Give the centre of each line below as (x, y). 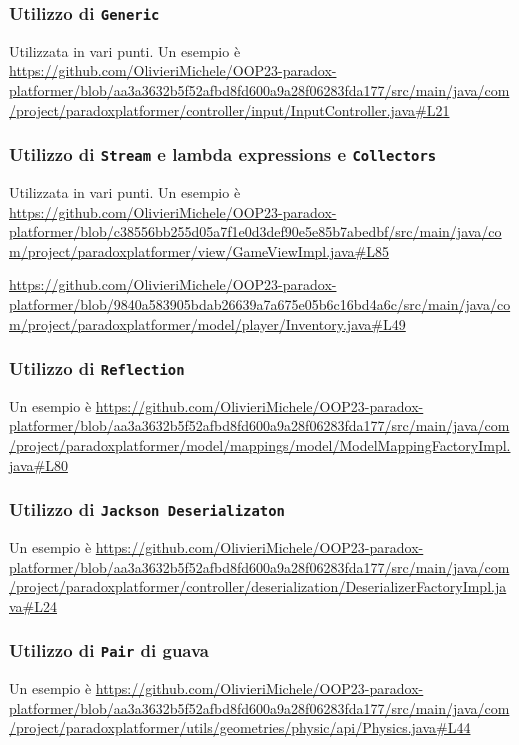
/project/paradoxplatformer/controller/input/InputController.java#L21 (229, 109)
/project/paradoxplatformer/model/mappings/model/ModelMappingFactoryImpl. (260, 445)
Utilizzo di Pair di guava (109, 650)
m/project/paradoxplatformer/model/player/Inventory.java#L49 (207, 323)
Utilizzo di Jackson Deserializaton (147, 509)
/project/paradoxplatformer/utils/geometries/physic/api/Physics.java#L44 (240, 727)
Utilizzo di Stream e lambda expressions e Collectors (223, 154)
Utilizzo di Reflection (97, 368)
